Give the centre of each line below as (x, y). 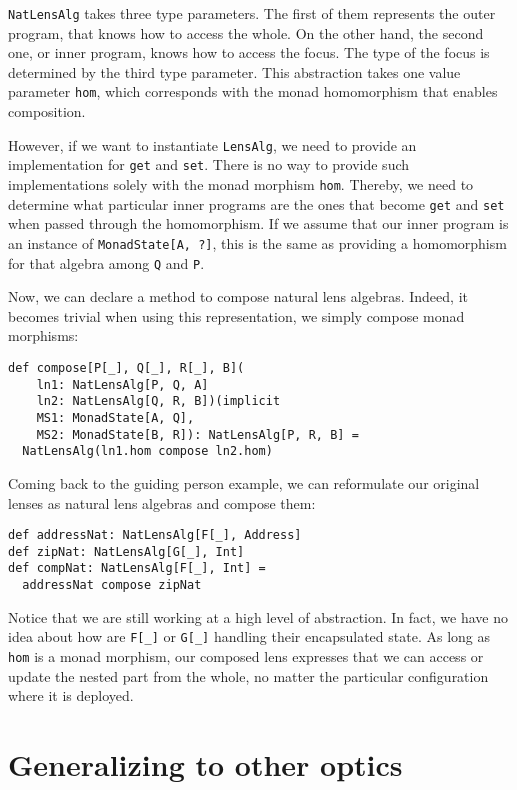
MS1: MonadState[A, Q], (115, 417)
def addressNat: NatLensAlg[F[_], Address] (155, 535)
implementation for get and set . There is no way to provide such (209, 164)
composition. (47, 111)
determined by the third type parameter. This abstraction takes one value (234, 71)
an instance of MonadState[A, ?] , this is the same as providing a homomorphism (257, 242)
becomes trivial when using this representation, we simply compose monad (236, 315)
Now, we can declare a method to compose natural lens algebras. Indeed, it (238, 296)
